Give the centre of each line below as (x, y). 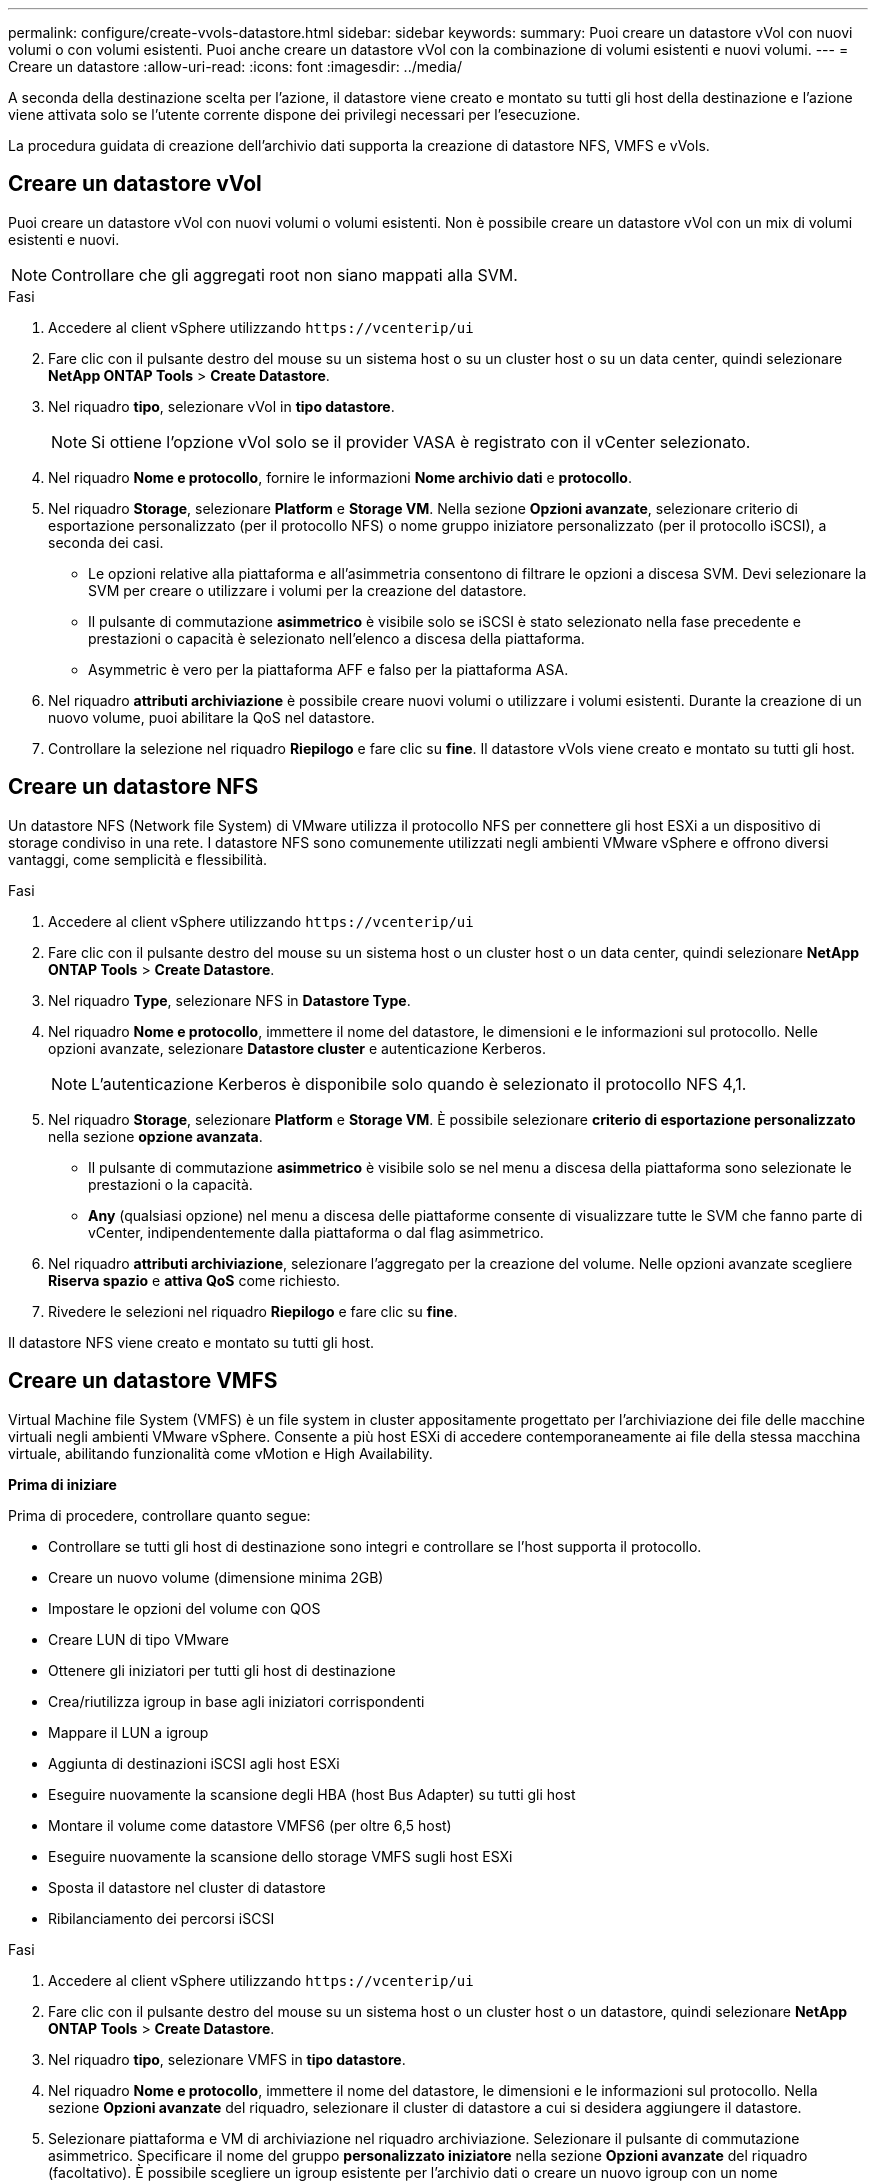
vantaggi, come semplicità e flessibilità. (138, 859)
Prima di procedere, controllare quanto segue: (159, 1515)
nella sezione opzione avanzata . (155, 1136)
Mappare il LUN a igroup (128, 1732)
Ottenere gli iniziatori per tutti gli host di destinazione (222, 1670)
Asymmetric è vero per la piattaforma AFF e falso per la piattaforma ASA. (328, 669)
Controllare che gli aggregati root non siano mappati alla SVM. (284, 274)
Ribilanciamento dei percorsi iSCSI (161, 1918)
